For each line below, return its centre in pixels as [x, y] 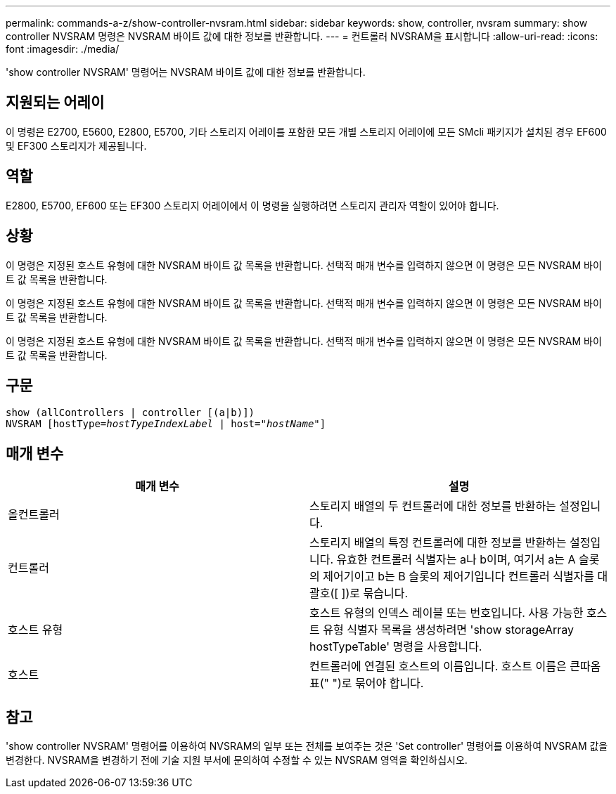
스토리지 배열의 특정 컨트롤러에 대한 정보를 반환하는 [438, 543]
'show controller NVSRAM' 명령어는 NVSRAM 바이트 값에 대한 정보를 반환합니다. [186, 72]
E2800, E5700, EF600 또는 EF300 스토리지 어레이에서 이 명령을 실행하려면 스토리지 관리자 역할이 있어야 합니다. [252, 205]
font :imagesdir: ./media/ [63, 49]
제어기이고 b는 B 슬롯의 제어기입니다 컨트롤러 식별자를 [459, 577]
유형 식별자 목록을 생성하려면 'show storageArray [448, 630]
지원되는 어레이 [55, 103]
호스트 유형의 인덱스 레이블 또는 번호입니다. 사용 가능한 [447, 613]
